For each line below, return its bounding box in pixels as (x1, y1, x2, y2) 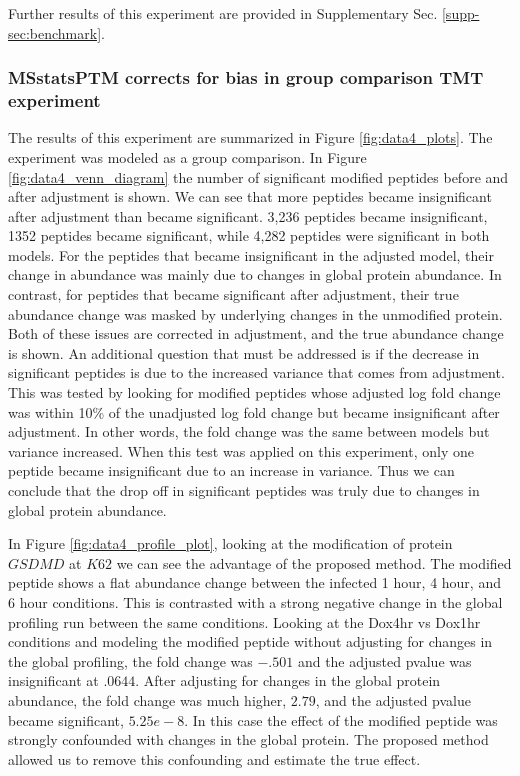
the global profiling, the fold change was (8, 650, 253, 671)
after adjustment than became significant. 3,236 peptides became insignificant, (8, 205, 488, 226)
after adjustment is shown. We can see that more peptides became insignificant (8, 186, 492, 207)
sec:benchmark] (8, 22, 102, 43)
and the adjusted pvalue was (297, 650, 472, 671)
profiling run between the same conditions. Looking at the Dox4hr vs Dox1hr (8, 611, 481, 632)
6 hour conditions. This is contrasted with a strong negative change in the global (8, 591, 503, 612)
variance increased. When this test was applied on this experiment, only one (8, 440, 474, 461)
